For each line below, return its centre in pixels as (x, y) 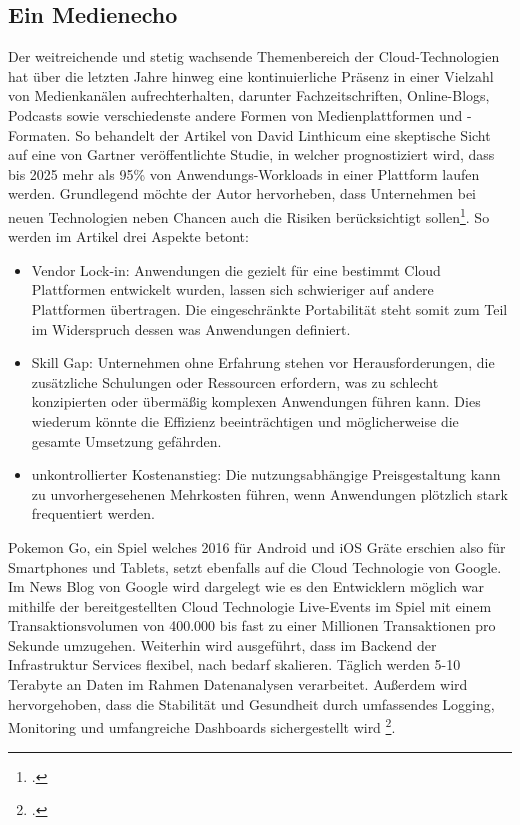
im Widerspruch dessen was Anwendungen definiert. (191, 328)
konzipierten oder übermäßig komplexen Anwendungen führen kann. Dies (256, 401)
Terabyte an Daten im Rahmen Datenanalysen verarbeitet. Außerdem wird (238, 684)
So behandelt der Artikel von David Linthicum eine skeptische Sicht (283, 134)
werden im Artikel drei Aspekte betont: (128, 236)
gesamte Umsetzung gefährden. (126, 440)
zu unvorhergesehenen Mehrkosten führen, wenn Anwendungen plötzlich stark (269, 493)
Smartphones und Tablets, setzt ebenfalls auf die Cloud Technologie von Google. (255, 566)
